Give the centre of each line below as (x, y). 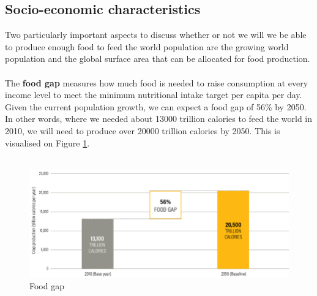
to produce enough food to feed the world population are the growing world (147, 46)
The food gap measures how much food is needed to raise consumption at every (157, 82)
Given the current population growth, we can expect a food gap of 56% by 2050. (156, 106)
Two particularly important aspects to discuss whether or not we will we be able (156, 35)
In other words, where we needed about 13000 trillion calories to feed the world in (159, 119)
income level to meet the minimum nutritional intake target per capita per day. (154, 95)
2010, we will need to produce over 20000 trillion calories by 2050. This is (143, 130)
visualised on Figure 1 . (47, 142)
